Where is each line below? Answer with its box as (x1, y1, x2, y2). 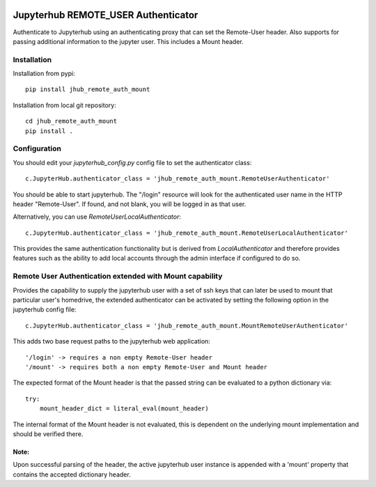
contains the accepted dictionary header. (13, 470, 132, 479)
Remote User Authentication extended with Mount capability (13, 272, 223, 281)
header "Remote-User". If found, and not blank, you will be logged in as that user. (13, 199, 246, 208)
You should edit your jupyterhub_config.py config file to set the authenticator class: (13, 158, 252, 167)
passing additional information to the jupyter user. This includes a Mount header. (13, 37, 244, 45)
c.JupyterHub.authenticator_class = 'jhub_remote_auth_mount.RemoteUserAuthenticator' (25, 175, 330, 183)
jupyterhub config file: (13, 305, 77, 314)
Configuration (13, 144, 62, 153)
